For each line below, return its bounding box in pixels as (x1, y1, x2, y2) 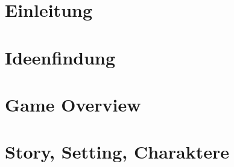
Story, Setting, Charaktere (5, 139, 230, 164)
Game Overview (5, 92, 141, 116)
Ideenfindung (5, 45, 116, 69)
